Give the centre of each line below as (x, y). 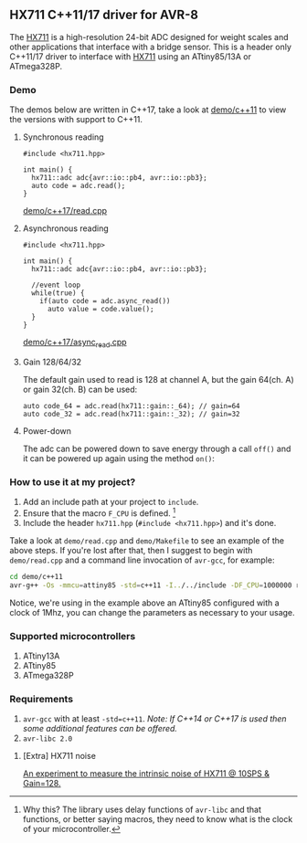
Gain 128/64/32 (52, 362)
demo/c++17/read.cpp (65, 211)
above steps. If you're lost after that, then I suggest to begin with (131, 550)
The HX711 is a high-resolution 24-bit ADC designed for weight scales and (149, 37)
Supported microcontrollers (73, 636)
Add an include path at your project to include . (111, 502)
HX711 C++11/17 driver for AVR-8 (104, 15)
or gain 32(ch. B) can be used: (80, 389)
